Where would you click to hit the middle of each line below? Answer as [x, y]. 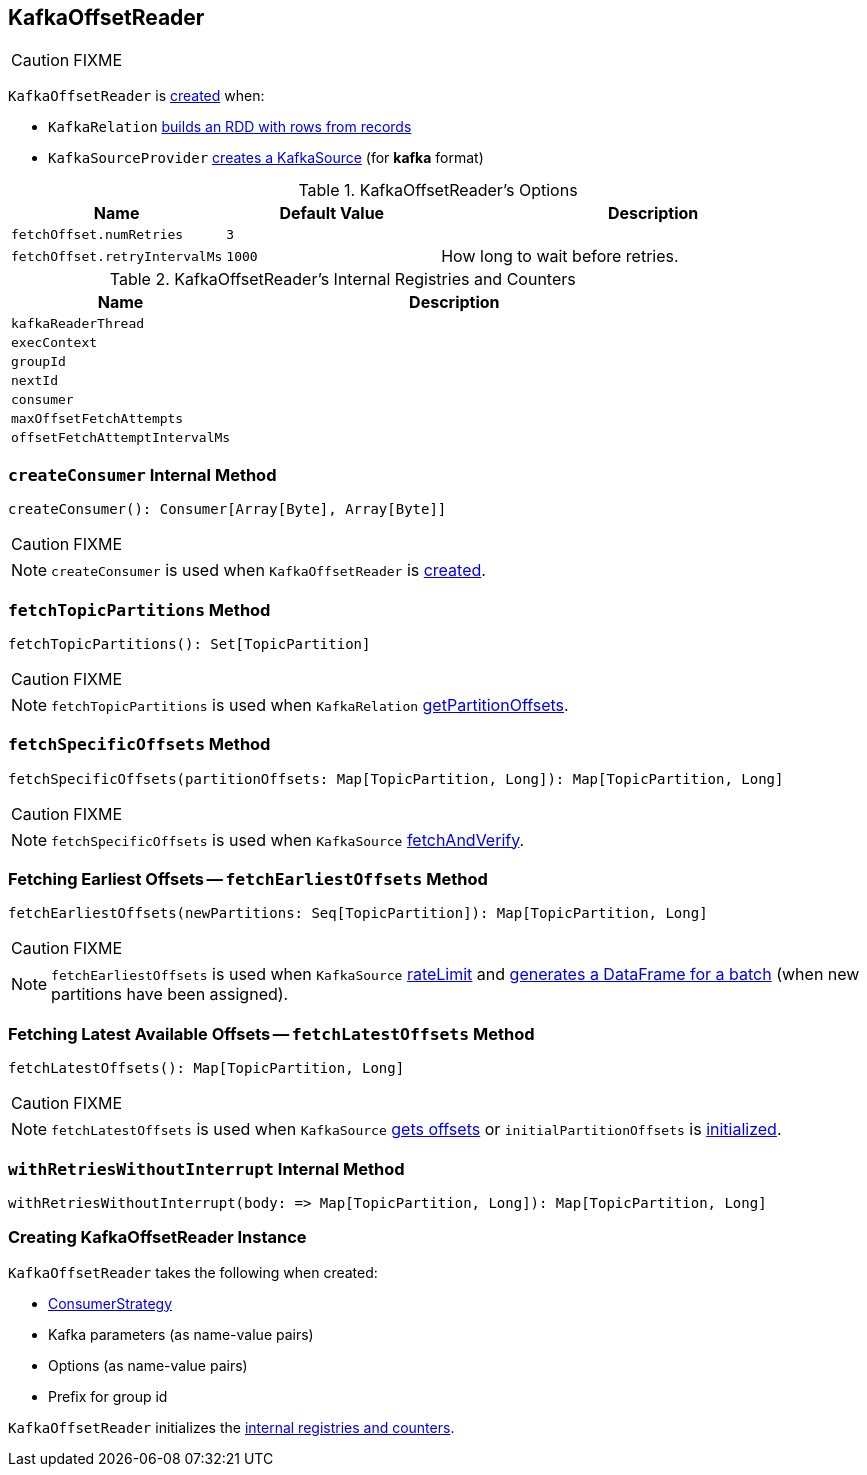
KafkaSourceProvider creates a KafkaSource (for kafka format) [266, 158]
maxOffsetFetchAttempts [97, 419]
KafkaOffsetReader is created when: [136, 96]
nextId [34, 381]
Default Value [332, 213]
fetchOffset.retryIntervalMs [117, 256]
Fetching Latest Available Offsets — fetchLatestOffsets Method [271, 1033]
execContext [54, 343]
